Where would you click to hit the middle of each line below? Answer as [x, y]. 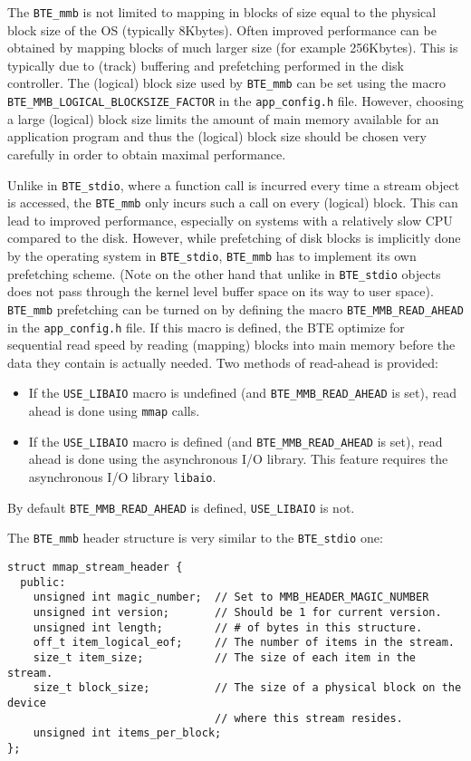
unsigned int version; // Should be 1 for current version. [237, 612]
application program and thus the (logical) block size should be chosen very [217, 136]
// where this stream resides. [309, 718]
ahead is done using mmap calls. [114, 411]
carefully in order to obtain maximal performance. [147, 154]
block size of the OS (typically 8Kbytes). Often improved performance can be [222, 29]
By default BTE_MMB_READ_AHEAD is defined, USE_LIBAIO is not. [181, 507]
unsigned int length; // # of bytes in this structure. [228, 627]
